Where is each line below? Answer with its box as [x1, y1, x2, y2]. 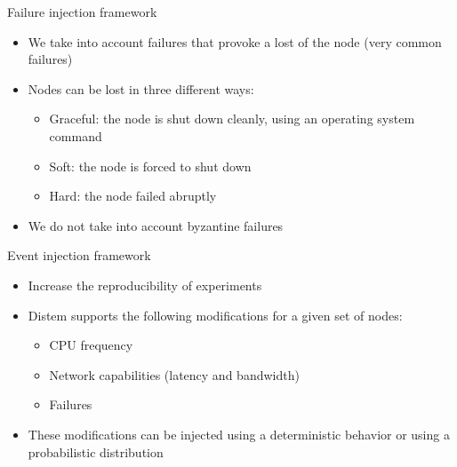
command [49, 126, 102, 145]
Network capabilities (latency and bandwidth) [49, 365, 300, 384]
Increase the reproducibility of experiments [28, 275, 262, 294]
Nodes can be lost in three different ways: [28, 79, 254, 98]
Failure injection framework [7, 3, 157, 20]
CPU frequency [49, 336, 133, 354]
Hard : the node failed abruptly [49, 186, 217, 205]
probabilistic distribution [28, 442, 164, 461]
